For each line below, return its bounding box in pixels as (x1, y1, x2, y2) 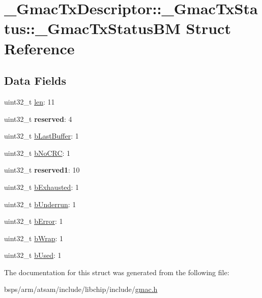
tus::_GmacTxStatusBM (4, 18, 181, 39)
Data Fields (4, 73, 67, 88)
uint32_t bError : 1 (4, 216, 63, 226)
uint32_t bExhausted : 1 (4, 181, 79, 192)
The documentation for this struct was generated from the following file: (4, 267, 229, 277)
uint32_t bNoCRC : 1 (4, 147, 71, 158)
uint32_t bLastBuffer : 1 (4, 130, 79, 141)
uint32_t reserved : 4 (4, 113, 72, 124)
